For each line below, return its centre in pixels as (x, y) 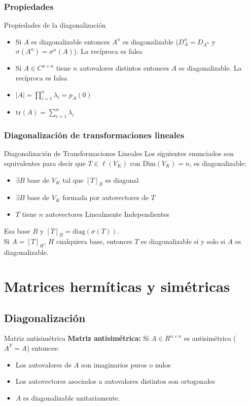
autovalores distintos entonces (124, 68)
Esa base (17, 230)
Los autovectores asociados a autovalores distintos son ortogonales (115, 381)
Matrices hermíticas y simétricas (117, 286)
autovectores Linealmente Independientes (107, 214)
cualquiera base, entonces (94, 241)
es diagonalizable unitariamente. (71, 397)
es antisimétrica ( (210, 338)
